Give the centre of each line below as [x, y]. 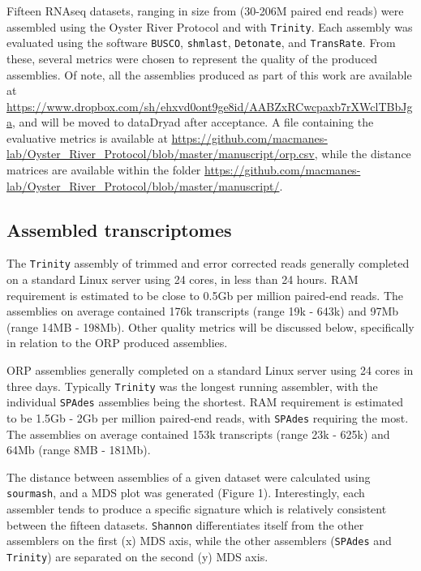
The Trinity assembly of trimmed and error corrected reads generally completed [208, 263]
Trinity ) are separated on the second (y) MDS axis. [137, 556]
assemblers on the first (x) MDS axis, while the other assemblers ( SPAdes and [199, 541]
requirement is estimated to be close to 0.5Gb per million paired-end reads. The [205, 295]
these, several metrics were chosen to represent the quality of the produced [192, 58]
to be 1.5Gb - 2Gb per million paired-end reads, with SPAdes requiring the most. [208, 417]
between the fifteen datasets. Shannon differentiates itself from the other [185, 524]
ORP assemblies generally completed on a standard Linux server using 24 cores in [210, 370]
